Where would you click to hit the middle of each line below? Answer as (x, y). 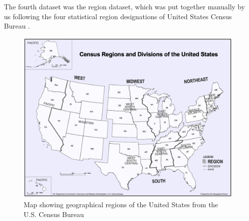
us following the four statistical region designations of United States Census (118, 16)
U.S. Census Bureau (54, 214)
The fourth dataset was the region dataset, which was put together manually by (124, 6)
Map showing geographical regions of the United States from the (121, 204)
